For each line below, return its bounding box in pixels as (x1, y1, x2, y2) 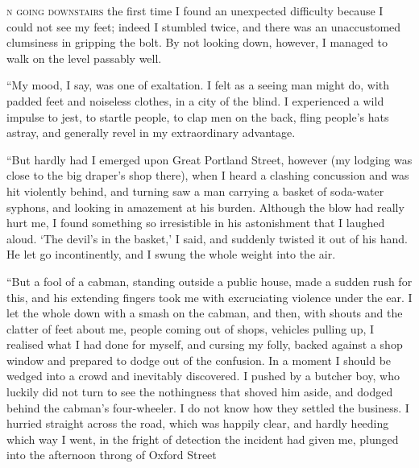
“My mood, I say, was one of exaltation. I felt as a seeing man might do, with (6, 77, 390, 93)
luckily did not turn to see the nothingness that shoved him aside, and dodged (6, 383, 393, 400)
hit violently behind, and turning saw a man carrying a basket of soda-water (6, 182, 384, 199)
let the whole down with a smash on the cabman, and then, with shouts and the (6, 304, 403, 321)
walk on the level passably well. (6, 49, 162, 66)
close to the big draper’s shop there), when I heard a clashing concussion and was (6, 167, 409, 184)
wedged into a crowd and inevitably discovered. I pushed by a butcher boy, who (6, 367, 400, 384)
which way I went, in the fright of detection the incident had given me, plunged (6, 430, 399, 447)
